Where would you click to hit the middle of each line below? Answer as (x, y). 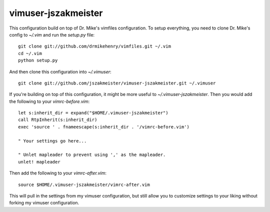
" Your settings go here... (52, 141)
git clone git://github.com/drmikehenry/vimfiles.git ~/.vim (94, 46)
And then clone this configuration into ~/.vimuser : (60, 71)
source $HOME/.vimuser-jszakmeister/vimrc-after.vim (84, 184)
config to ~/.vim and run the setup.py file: (52, 34)
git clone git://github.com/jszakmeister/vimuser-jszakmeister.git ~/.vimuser (117, 83)
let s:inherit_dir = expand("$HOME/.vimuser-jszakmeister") (93, 113)
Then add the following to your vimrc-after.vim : (58, 173)
